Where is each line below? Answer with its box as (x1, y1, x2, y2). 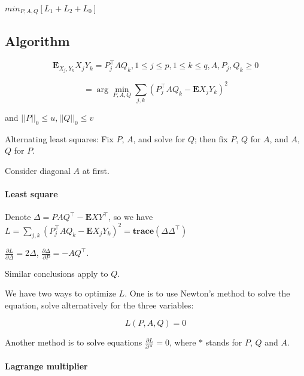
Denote (5, 210, 31, 223)
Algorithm (5, 31, 70, 50)
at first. (82, 164, 110, 177)
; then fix (194, 132, 228, 145)
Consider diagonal (5, 164, 71, 177)
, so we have (108, 210, 153, 223)
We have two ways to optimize (5, 287, 116, 299)
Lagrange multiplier (5, 360, 88, 372)
